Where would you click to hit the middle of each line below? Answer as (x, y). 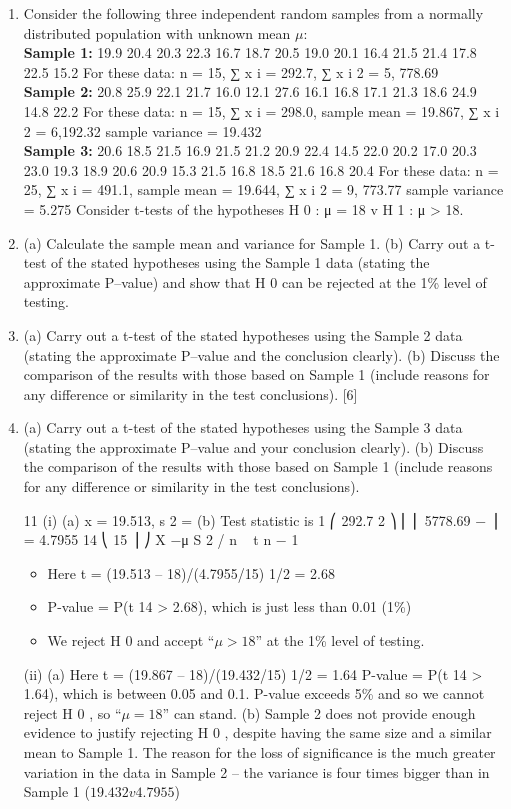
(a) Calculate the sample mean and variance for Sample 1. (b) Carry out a (252, 242)
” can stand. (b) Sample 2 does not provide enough (319, 712)
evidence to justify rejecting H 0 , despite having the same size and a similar (257, 732)
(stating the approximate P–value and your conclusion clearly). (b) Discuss (253, 446)
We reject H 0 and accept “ (131, 640)
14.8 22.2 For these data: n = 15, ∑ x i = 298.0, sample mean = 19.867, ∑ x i (261, 110)
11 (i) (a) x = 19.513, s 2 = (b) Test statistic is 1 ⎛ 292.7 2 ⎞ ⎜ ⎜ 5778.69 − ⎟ (260, 519)
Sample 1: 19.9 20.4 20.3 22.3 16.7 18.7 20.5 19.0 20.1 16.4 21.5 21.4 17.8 (250, 52)
